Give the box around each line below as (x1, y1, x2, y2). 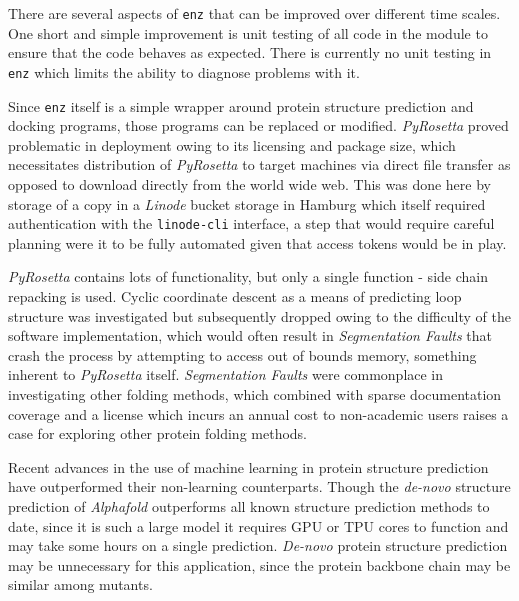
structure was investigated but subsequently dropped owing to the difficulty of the (8, 305, 511, 326)
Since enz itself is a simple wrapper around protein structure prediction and (8, 95, 474, 116)
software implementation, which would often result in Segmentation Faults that (8, 325, 493, 346)
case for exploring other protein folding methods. (8, 423, 308, 444)
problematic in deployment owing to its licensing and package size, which (8, 134, 456, 155)
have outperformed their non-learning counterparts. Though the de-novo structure (8, 476, 511, 497)
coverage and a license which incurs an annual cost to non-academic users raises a (8, 403, 509, 424)
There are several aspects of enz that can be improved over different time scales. (8, 3, 501, 23)
